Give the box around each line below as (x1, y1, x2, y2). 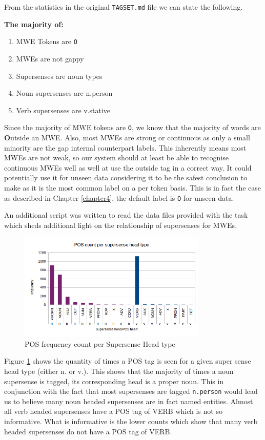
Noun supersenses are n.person (16, 88, 113, 98)
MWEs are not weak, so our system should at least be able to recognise (4, 152, 229, 163)
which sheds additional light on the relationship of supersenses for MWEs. (4, 219, 237, 230)
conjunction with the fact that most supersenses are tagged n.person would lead (4, 386, 258, 396)
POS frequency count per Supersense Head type (25, 338, 175, 349)
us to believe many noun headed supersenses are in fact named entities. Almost (4, 395, 253, 406)
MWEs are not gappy (16, 53, 84, 64)
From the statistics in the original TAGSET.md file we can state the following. (4, 2, 243, 12)
